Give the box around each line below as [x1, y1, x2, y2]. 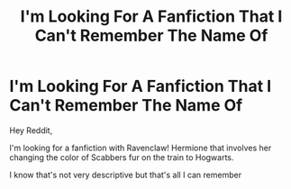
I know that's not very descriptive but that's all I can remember [9, 169, 241, 180]
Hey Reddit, [9, 124, 53, 136]
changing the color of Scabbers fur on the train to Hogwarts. [9, 151, 234, 163]
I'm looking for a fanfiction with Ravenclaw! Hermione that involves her [9, 142, 272, 153]
